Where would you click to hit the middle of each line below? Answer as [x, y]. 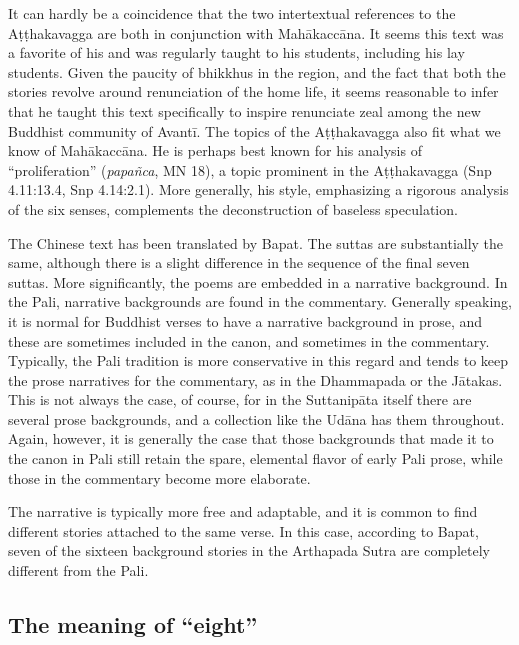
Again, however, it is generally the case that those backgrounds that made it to [251, 438]
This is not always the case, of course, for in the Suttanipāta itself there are [240, 399]
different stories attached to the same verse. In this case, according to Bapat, [243, 530]
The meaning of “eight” [133, 624]
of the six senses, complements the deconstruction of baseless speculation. [233, 208]
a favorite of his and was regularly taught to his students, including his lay [236, 52]
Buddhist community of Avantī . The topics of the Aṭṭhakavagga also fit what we [254, 130]
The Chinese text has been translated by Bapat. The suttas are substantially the [256, 242]
